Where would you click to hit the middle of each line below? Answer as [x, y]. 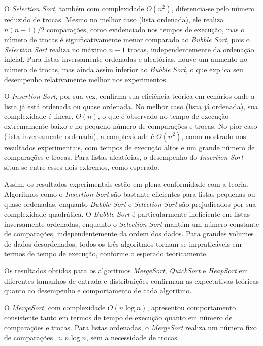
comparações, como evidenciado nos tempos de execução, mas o [146, 29]
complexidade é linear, [39, 116]
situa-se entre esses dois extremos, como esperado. [82, 167]
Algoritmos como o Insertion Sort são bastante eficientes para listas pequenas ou [130, 194]
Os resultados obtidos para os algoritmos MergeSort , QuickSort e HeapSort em [126, 271]
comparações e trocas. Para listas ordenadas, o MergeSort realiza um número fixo [130, 327]
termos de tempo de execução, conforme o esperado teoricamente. [106, 253]
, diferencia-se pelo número [213, 8]
